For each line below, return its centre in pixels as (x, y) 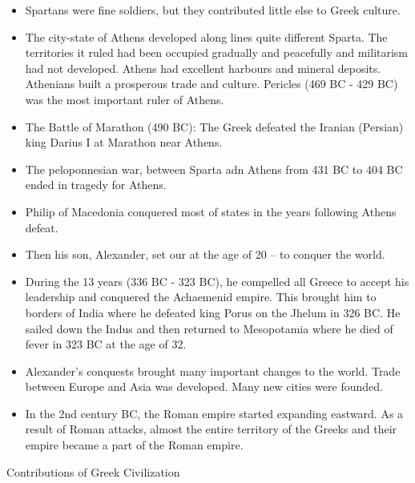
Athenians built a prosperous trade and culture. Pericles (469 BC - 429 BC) (212, 84)
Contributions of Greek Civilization (93, 471)
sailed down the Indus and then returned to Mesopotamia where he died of (209, 328)
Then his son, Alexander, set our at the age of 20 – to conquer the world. (205, 254)
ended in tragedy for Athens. (96, 185)
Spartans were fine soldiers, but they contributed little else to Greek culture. (213, 10)
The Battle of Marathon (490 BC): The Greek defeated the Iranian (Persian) (214, 126)
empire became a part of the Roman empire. (134, 445)
